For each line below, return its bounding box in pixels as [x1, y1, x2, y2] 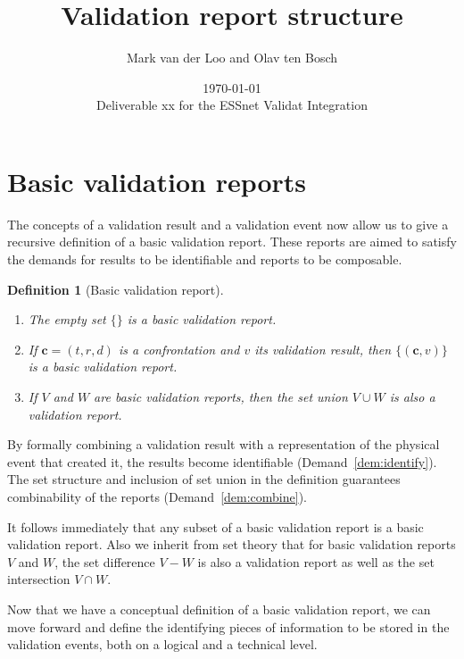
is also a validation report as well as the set [197, 552, 435, 571]
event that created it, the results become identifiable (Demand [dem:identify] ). [7, 452, 437, 471]
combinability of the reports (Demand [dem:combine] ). [7, 487, 307, 505]
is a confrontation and [118, 339, 240, 358]
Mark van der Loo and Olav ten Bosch [126, 48, 338, 67]
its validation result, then [254, 339, 392, 358]
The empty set [28, 310, 106, 329]
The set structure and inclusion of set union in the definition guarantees [7, 470, 401, 488]
